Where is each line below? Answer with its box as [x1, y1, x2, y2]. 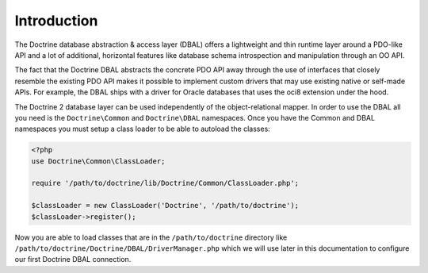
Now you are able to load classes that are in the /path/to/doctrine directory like [14, 233, 288, 242]
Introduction [14, 12, 98, 29]
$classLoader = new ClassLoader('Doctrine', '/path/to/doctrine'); [31, 201, 300, 210]
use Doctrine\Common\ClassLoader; [31, 156, 166, 166]
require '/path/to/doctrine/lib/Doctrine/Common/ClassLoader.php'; [31, 179, 300, 188]
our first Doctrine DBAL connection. [14, 255, 132, 264]
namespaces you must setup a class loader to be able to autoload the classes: [14, 124, 271, 134]
